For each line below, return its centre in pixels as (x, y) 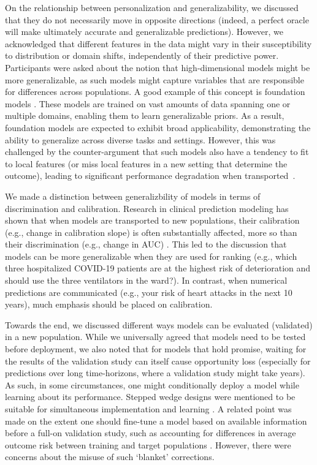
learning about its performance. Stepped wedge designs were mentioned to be (150, 397)
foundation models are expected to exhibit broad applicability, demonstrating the (158, 127)
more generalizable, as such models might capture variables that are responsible (155, 79)
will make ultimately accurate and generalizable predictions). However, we (144, 32)
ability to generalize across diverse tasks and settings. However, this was (140, 139)
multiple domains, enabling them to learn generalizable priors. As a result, (145, 115)
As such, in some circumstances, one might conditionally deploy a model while (152, 384)
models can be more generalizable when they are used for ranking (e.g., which (151, 256)
